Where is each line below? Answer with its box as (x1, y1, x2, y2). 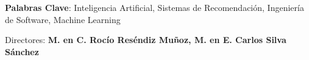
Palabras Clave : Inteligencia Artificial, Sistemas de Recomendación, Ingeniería (5, 1, 304, 13)
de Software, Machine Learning (5, 13, 121, 25)
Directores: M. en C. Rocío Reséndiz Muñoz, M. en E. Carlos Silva (5, 33, 286, 46)
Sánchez (5, 45, 39, 58)
